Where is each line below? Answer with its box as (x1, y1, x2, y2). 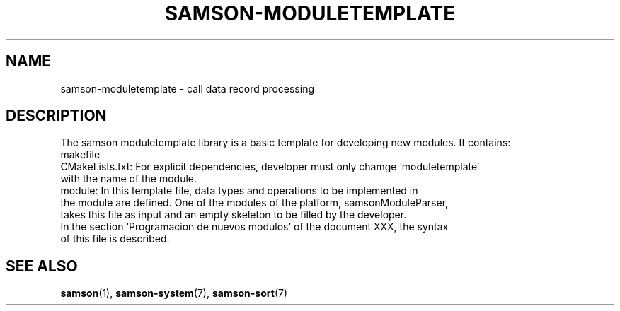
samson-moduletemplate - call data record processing (60, 82, 315, 95)
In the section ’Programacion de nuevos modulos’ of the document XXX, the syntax (60, 221, 449, 233)
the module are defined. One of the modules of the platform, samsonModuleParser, (60, 196, 449, 209)
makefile (60, 148, 101, 161)
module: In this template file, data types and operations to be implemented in (60, 184, 418, 197)
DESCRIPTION (6, 107, 107, 125)
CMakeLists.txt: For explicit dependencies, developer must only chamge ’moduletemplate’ (60, 160, 480, 173)
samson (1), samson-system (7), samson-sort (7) (60, 287, 288, 300)
